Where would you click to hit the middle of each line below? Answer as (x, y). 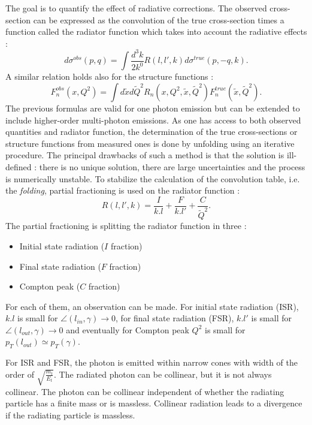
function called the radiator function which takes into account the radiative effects (156, 31)
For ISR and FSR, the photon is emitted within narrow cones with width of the (152, 362)
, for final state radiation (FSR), (175, 318)
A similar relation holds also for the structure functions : (110, 76)
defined (19, 166)
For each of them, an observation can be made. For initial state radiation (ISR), (152, 306)
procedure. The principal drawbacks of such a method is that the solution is (145, 155)
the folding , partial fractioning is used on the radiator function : (123, 190)
